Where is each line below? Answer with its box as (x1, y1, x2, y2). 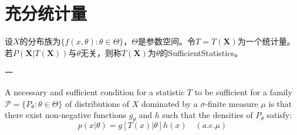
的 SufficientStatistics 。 (160, 46, 242, 58)
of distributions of (65, 97, 130, 109)
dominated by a (141, 97, 198, 109)
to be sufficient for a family (194, 85, 292, 98)
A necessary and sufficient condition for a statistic (5, 85, 185, 98)
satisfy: (266, 109, 292, 121)
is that (268, 97, 292, 109)
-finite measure (205, 97, 258, 109)
